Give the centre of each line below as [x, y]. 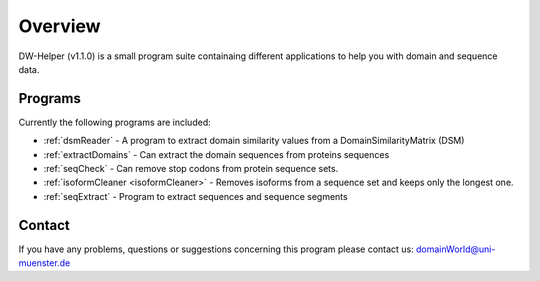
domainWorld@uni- [455, 249]
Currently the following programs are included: [114, 122]
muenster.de [44, 263]
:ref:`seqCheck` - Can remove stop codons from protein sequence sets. [191, 169]
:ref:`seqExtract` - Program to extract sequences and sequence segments [196, 196]
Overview [59, 26]
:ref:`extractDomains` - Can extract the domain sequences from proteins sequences [216, 154]
